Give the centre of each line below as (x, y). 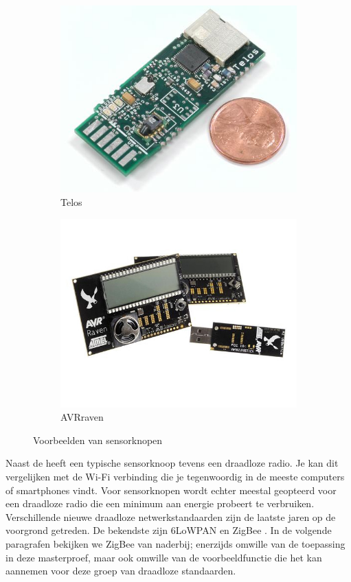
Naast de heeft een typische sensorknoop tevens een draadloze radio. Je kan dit (172, 463)
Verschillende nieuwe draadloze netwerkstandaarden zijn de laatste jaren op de (171, 516)
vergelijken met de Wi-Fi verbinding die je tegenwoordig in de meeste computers (175, 477)
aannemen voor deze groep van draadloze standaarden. (121, 571)
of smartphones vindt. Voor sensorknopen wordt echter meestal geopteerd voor (171, 490)
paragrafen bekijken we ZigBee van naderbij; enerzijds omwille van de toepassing (175, 544)
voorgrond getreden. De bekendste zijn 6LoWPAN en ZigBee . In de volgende (169, 530)
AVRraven (82, 417)
